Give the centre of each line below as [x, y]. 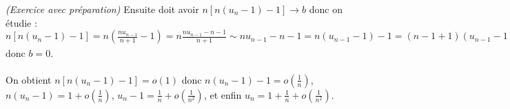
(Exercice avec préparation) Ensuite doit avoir [102, 9]
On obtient [29, 79]
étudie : [21, 22]
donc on [326, 9]
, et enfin [223, 94]
